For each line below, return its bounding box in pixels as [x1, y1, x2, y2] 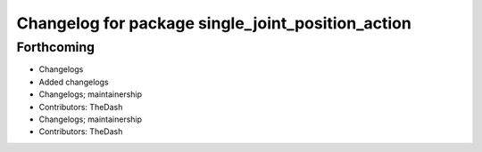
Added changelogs [38, 76, 109, 87]
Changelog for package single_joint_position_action [16, 13, 412, 33]
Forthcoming [16, 39, 96, 55]
